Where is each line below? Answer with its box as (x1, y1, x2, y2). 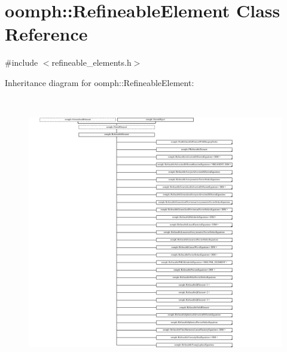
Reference (5, 22, 88, 46)
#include (5, 56, 38, 69)
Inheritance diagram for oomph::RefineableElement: (5, 76, 194, 88)
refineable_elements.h (51, 56, 132, 69)
